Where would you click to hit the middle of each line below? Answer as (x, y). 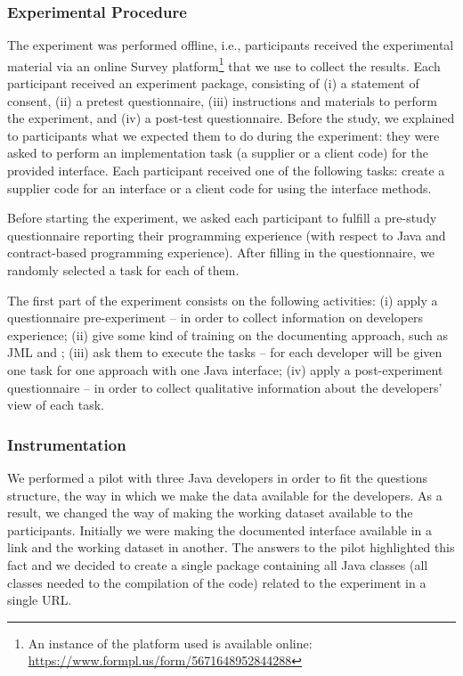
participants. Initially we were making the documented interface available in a (219, 529)
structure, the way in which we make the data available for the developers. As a (225, 495)
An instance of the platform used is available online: (170, 643)
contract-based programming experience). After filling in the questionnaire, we (221, 252)
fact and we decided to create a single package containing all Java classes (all (218, 564)
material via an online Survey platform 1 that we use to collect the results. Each (224, 64)
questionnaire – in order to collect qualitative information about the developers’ (225, 387)
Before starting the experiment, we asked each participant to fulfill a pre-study (222, 218)
